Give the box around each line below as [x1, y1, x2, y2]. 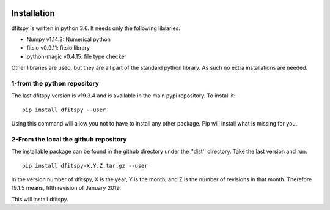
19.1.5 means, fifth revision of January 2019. [11, 184, 122, 192]
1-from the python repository [11, 79, 100, 88]
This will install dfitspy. [11, 195, 68, 203]
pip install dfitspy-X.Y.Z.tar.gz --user [22, 162, 148, 169]
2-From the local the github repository [11, 135, 128, 143]
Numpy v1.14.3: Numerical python [26, 36, 111, 43]
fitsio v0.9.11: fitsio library [26, 44, 90, 51]
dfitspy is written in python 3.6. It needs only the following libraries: [11, 24, 180, 32]
